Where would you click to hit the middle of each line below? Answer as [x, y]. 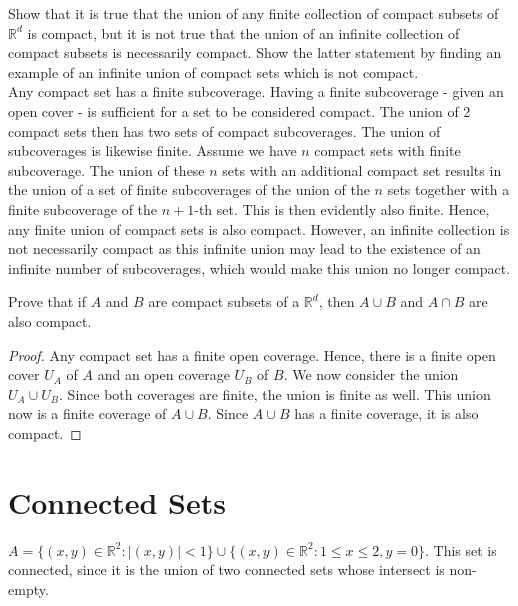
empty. [28, 588]
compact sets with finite [387, 150]
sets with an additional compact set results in [362, 169]
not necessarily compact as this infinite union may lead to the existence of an [244, 248]
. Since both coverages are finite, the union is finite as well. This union [275, 393]
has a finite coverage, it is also [386, 413]
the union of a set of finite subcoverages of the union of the [189, 189]
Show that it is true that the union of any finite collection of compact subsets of [253, 13]
